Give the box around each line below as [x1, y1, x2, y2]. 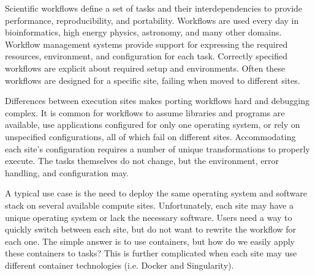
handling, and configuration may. [5, 166, 129, 179]
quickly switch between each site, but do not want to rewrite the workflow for [5, 223, 297, 236]
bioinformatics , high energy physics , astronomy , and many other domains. [5, 26, 282, 39]
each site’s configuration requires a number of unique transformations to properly [5, 142, 310, 155]
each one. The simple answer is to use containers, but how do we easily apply [5, 234, 295, 247]
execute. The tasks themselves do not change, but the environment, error [5, 154, 279, 167]
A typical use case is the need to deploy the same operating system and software [5, 187, 307, 200]
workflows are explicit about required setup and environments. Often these [5, 61, 286, 74]
